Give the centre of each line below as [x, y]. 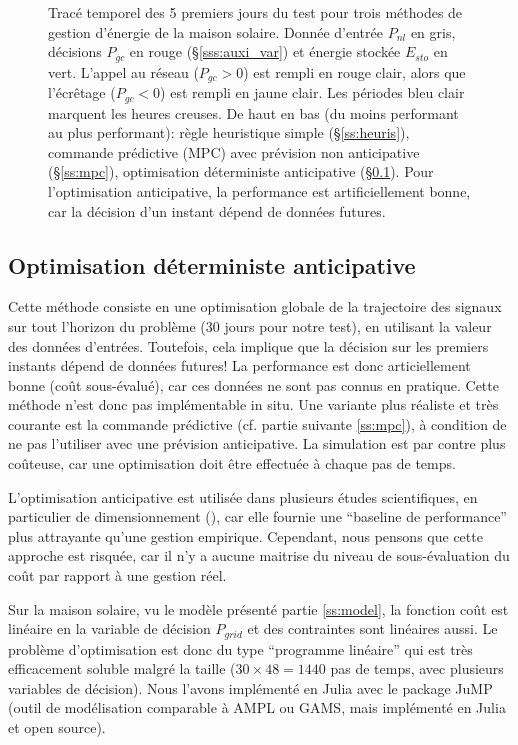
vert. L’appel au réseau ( [123, 71]
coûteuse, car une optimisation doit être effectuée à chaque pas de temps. [232, 463]
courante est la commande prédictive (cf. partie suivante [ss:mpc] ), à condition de [257, 423]
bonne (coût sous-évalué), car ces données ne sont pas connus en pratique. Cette [253, 384]
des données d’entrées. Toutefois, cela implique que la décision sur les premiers [248, 345]
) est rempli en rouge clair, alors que [354, 71]
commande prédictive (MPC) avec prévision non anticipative [234, 151]
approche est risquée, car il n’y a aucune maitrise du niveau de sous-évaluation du [259, 555]
